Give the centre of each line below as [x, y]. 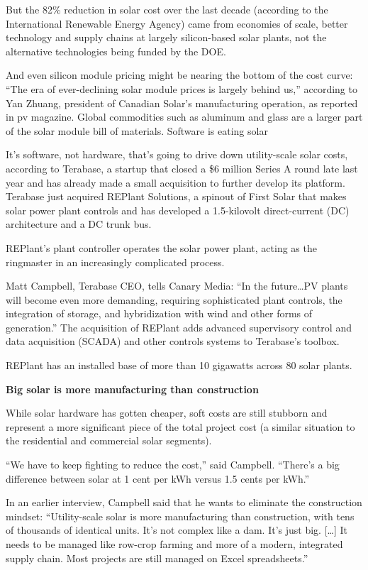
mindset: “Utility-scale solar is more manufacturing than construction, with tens [180, 516]
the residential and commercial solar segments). [109, 440]
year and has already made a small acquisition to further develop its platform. [175, 182]
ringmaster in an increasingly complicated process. [115, 262]
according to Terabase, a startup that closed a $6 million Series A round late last [182, 168]
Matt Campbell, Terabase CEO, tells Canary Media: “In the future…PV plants [177, 286]
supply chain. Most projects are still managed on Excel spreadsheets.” [157, 558]
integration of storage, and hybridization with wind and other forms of [159, 313]
